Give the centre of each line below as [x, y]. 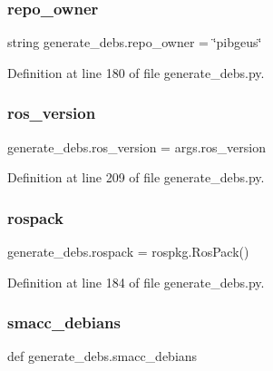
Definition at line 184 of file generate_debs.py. [136, 282]
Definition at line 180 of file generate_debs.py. [136, 72]
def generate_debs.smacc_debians [102, 356]
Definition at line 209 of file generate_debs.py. [136, 177]
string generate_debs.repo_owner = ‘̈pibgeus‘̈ [135, 42]
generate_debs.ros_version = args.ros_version [136, 146]
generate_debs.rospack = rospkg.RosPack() [128, 252]
